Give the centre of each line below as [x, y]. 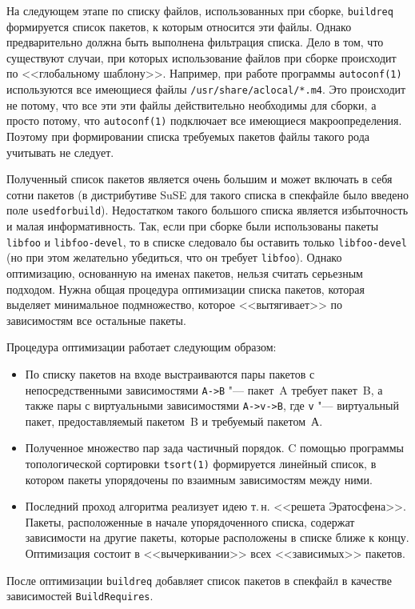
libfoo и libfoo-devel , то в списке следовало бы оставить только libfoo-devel [207, 241]
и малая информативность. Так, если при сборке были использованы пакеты [193, 226]
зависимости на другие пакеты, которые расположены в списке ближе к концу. [217, 537]
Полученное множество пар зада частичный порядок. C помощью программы [214, 448]
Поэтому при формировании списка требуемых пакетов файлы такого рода [188, 136]
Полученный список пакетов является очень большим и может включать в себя [200, 179]
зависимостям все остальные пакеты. [96, 320]
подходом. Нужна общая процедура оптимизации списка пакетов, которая [186, 288]
